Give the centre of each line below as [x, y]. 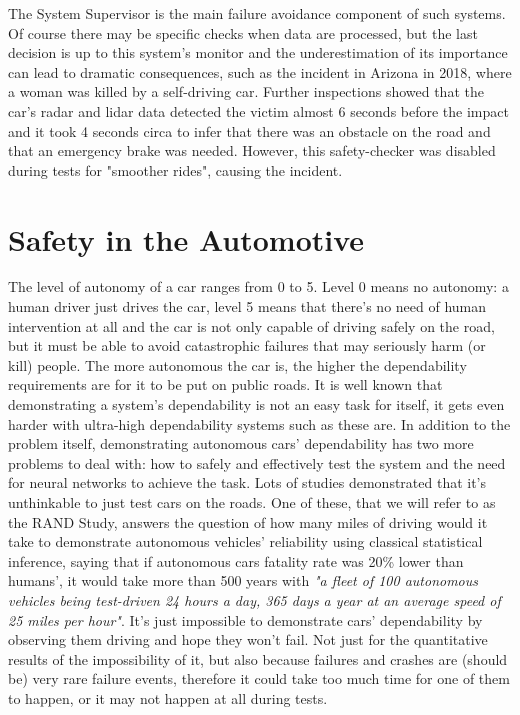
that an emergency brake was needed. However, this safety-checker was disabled [252, 150]
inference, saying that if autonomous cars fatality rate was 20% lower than [236, 560]
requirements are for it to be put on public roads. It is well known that [225, 384]
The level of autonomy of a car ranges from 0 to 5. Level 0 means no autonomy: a [258, 286]
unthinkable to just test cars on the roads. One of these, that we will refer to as [252, 502]
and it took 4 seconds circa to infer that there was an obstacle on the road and [249, 130]
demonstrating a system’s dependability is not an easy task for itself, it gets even [256, 404]
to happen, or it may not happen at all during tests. [168, 697]
